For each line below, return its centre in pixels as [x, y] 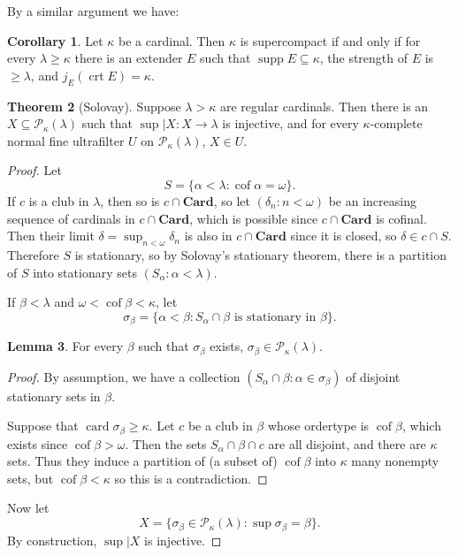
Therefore [33, 254]
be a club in [220, 426]
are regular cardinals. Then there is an [324, 106]
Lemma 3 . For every [65, 346]
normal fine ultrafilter [66, 140]
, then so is [130, 200]
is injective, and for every [290, 123]
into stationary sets [85, 272]
